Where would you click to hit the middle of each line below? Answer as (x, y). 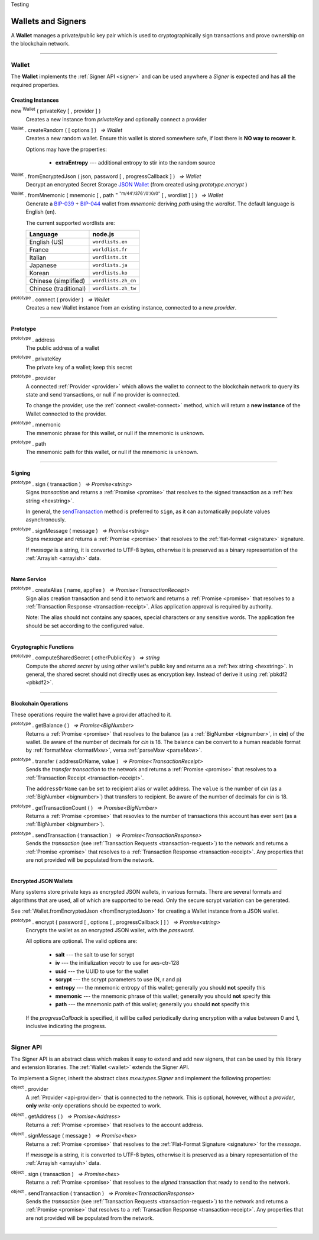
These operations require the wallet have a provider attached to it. (91, 714)
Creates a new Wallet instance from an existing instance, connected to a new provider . (131, 308)
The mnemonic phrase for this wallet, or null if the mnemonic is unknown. (115, 433)
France (39, 250)
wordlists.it (110, 257)
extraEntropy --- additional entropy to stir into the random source (135, 163)
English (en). (41, 212)
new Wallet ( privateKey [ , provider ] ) (56, 111)
